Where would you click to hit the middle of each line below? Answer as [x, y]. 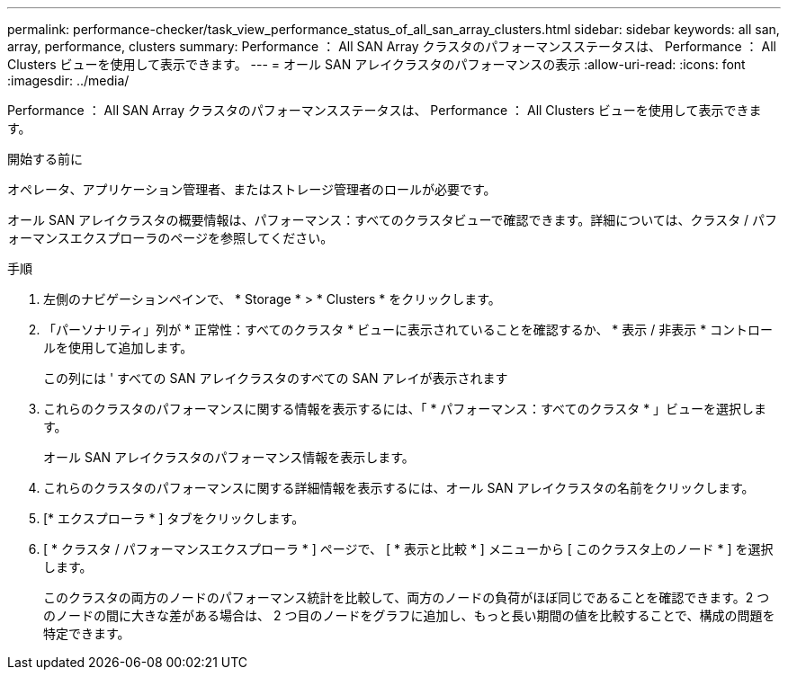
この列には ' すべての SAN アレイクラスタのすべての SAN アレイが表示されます [276, 378]
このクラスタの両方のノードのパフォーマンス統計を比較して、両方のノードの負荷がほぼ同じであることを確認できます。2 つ [407, 597]
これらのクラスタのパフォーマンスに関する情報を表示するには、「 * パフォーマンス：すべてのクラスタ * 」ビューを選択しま [405, 409]
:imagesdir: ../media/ [68, 80]
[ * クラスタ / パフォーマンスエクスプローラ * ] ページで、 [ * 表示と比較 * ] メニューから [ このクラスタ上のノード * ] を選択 [408, 549]
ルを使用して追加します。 [118, 347]
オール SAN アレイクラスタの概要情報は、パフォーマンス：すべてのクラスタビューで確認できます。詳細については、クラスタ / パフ [393, 220]
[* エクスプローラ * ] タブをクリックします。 [174, 518]
